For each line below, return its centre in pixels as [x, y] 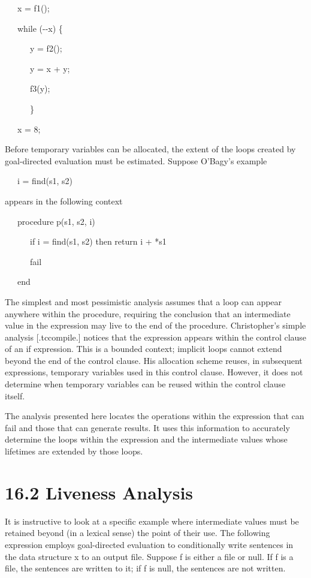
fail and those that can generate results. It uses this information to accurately [147, 427]
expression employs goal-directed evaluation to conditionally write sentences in [149, 544]
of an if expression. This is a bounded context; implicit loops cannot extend [144, 349]
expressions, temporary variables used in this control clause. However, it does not [154, 372]
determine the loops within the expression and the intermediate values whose [146, 439]
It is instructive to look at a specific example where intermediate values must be [152, 521]
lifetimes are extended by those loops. [74, 451]
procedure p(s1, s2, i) [56, 221]
